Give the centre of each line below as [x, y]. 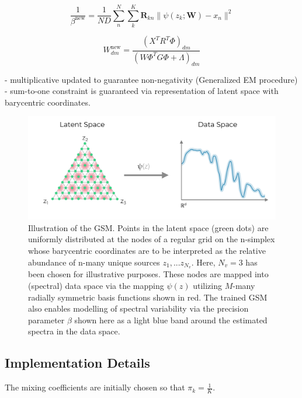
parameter [46, 320]
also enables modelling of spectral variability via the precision [138, 308]
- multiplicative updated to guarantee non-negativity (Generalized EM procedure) [151, 79]
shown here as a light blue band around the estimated [171, 320]
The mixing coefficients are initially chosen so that [95, 387]
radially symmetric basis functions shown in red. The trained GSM [148, 297]
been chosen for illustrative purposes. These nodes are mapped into [148, 274]
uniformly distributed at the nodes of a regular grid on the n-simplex [152, 239]
